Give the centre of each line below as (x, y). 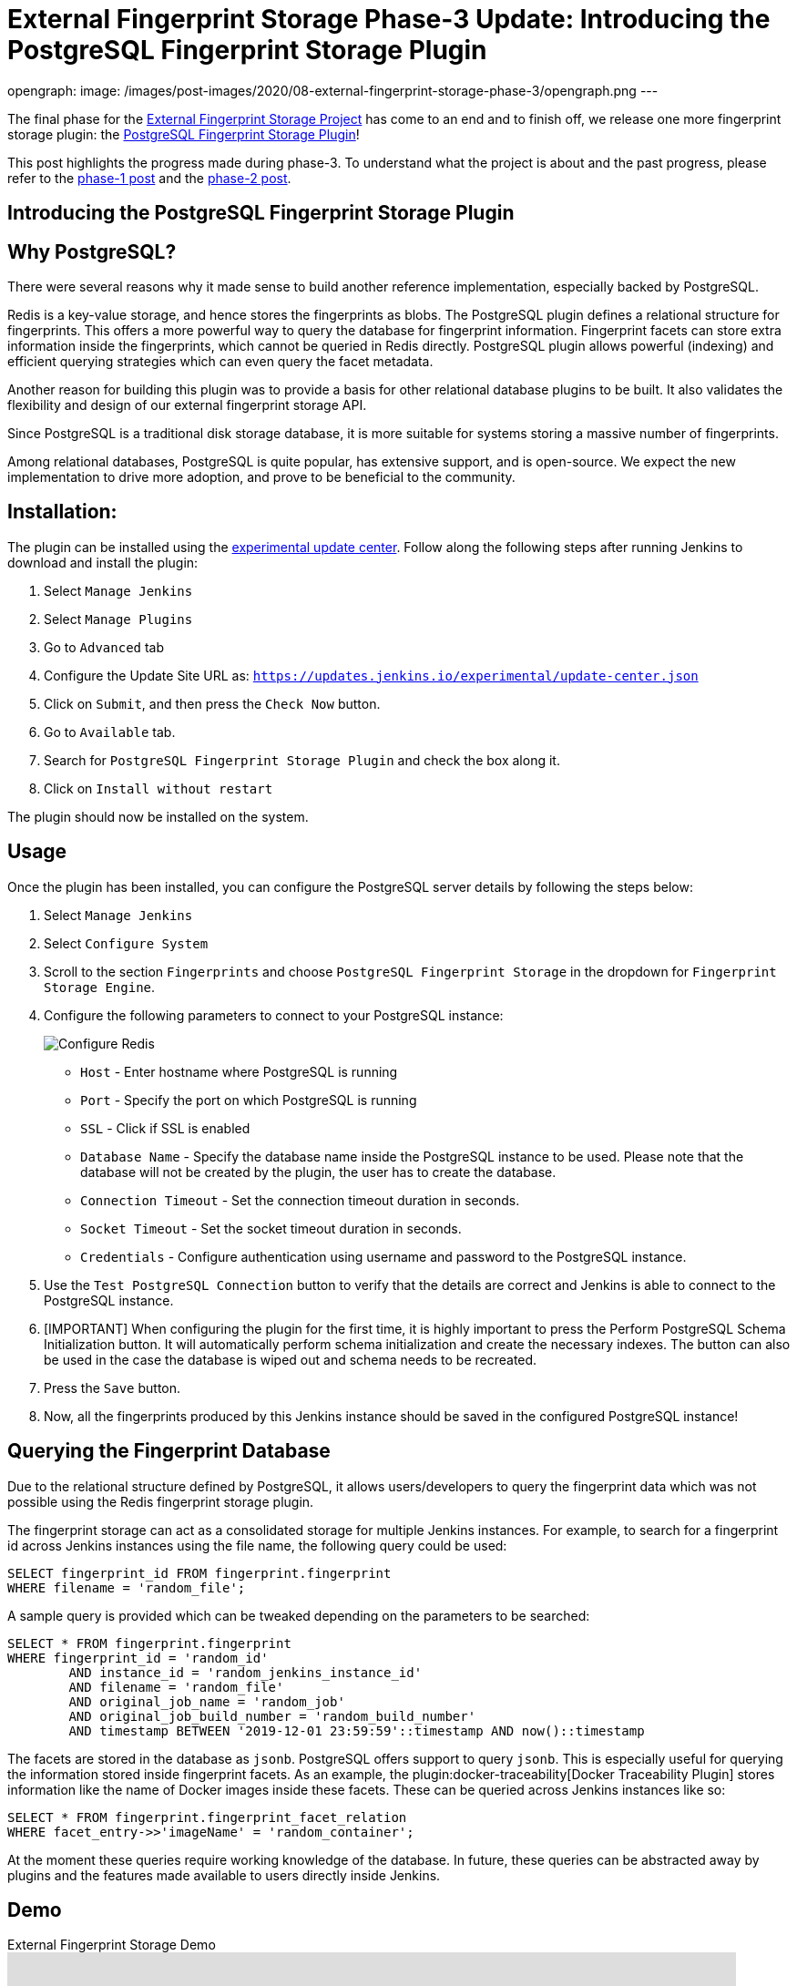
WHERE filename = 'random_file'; (127, 1587)
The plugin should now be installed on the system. (158, 816)
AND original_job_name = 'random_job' (207, 1701)
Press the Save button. (112, 1387)
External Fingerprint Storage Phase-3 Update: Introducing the (389, 19)
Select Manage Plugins (118, 619)
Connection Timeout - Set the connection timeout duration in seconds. (300, 1200)
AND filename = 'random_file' (176, 1687)
